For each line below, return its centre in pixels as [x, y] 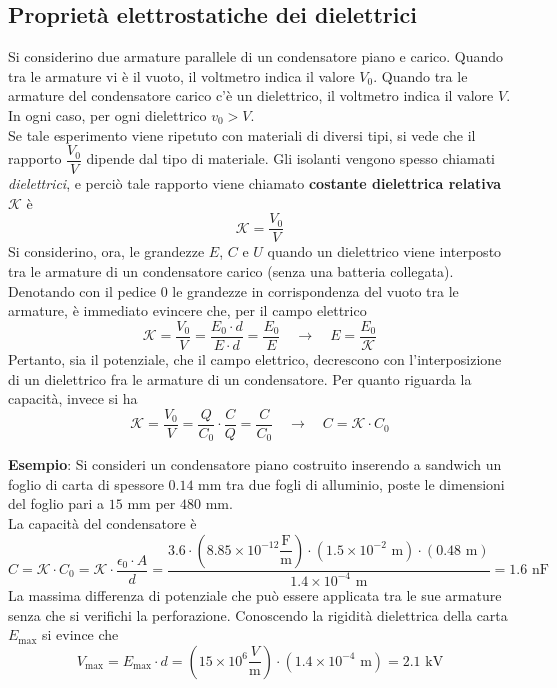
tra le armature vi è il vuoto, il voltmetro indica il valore [181, 75]
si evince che [80, 634]
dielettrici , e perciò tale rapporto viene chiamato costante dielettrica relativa [255, 183]
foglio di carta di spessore [86, 483]
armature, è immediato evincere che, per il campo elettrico [187, 310]
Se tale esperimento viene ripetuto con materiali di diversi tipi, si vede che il [242, 134]
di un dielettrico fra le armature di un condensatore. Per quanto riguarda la [240, 378]
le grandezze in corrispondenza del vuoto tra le [315, 290]
